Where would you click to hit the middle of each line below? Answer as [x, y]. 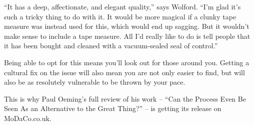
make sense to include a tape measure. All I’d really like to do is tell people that [127, 36]
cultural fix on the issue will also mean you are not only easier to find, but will [124, 72]
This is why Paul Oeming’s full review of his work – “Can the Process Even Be [125, 98]
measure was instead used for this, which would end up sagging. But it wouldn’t [127, 26]
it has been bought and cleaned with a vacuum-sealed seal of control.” [111, 46]
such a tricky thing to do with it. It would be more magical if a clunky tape [120, 16]
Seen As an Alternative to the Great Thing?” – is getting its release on [113, 108]
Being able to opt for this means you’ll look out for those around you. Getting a [127, 62]
